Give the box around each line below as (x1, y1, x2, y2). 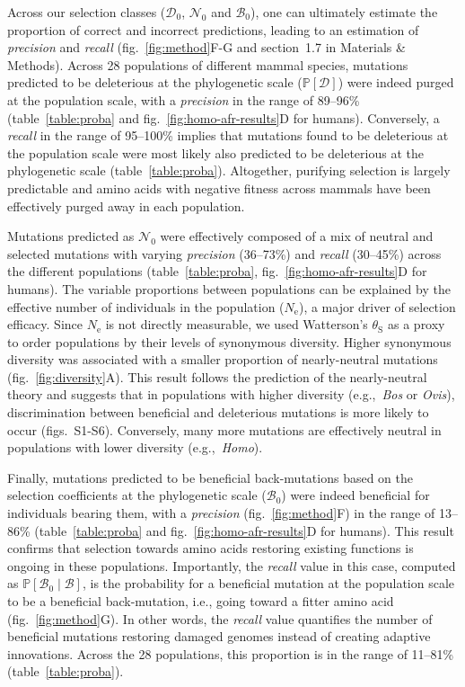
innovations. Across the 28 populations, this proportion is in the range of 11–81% (7, 644, 454, 663)
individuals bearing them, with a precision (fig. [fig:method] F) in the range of (7, 504, 435, 522)
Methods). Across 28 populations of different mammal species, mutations (7, 55, 408, 74)
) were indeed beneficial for (281, 486, 430, 504)
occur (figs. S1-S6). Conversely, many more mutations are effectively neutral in (7, 420, 442, 439)
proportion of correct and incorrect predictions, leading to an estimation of (7, 20, 419, 39)
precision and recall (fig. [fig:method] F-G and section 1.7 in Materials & (7, 38, 406, 57)
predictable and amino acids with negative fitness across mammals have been (7, 178, 431, 197)
